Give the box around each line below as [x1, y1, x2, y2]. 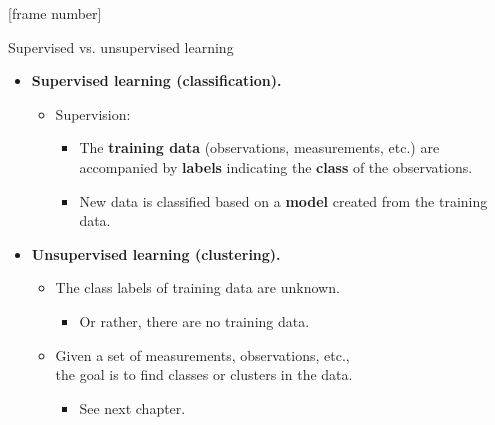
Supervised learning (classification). [31, 70, 282, 91]
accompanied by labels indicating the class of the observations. [79, 156, 473, 177]
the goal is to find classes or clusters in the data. [55, 364, 353, 385]
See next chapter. [79, 397, 186, 418]
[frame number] [8, 3, 102, 23]
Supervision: [55, 103, 131, 124]
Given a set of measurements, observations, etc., [55, 344, 350, 365]
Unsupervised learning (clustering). [31, 243, 281, 264]
